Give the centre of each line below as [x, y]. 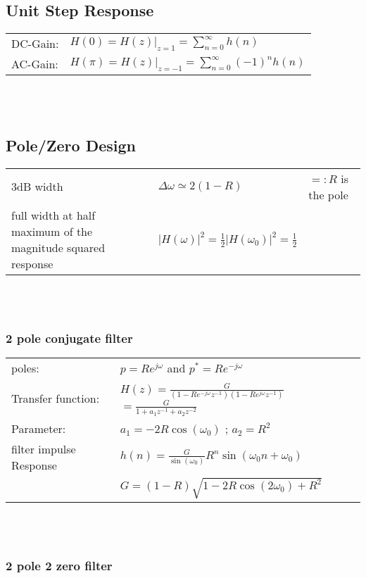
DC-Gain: [35, 44]
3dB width [37, 187]
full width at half [53, 215]
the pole [328, 194]
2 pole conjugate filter [69, 338]
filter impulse [44, 449]
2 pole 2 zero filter [59, 565]
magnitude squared [58, 247]
